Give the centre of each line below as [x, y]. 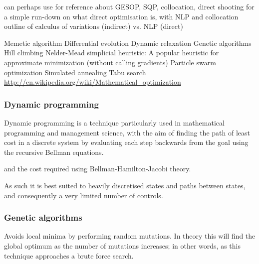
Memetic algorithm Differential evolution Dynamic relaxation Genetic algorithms [128, 43]
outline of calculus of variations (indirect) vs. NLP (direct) [94, 26]
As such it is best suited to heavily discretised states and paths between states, [125, 185]
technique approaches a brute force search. [69, 255]
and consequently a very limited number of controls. [84, 195]
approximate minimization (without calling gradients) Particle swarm [110, 62]
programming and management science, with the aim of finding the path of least [127, 132]
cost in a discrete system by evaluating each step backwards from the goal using [126, 142]
